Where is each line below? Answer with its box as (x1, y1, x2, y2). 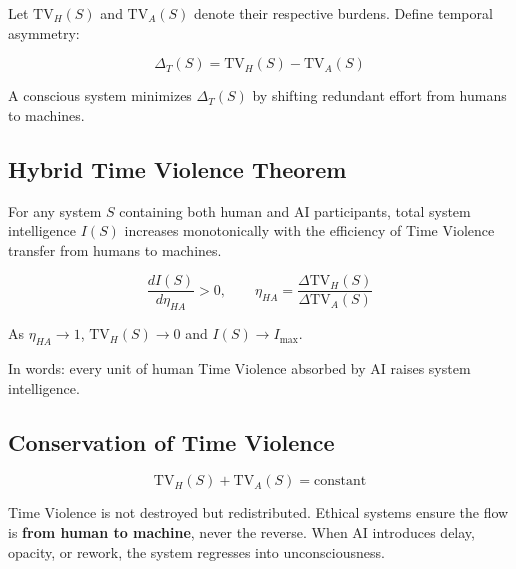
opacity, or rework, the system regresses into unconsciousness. (8, 541, 385, 562)
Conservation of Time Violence (8, 426, 335, 457)
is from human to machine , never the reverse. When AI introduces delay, (8, 522, 475, 542)
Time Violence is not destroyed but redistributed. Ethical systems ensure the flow (8, 502, 509, 523)
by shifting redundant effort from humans (252, 85, 507, 106)
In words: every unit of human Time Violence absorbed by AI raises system (8, 358, 471, 379)
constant (314, 474, 367, 489)
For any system (8, 200, 102, 221)
